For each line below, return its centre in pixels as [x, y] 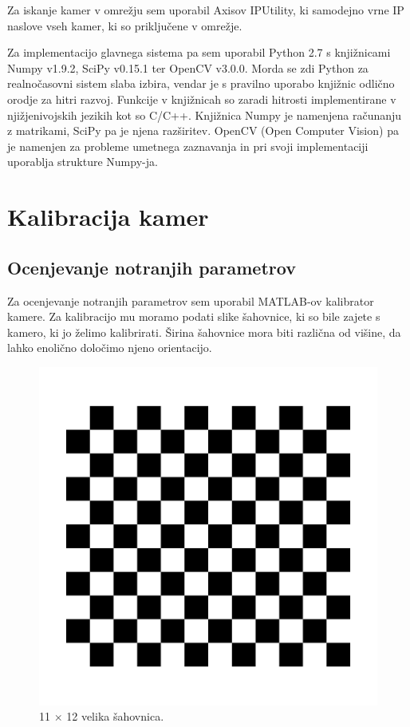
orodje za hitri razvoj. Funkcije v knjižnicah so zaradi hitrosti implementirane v [202, 99]
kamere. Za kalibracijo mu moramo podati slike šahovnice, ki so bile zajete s [194, 316]
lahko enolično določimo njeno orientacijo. [110, 348]
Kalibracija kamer [108, 217]
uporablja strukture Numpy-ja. [83, 162]
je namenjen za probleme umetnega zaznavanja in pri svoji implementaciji [188, 146]
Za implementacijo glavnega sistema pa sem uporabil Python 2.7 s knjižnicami [199, 52]
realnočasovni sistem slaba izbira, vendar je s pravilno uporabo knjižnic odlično [201, 83]
